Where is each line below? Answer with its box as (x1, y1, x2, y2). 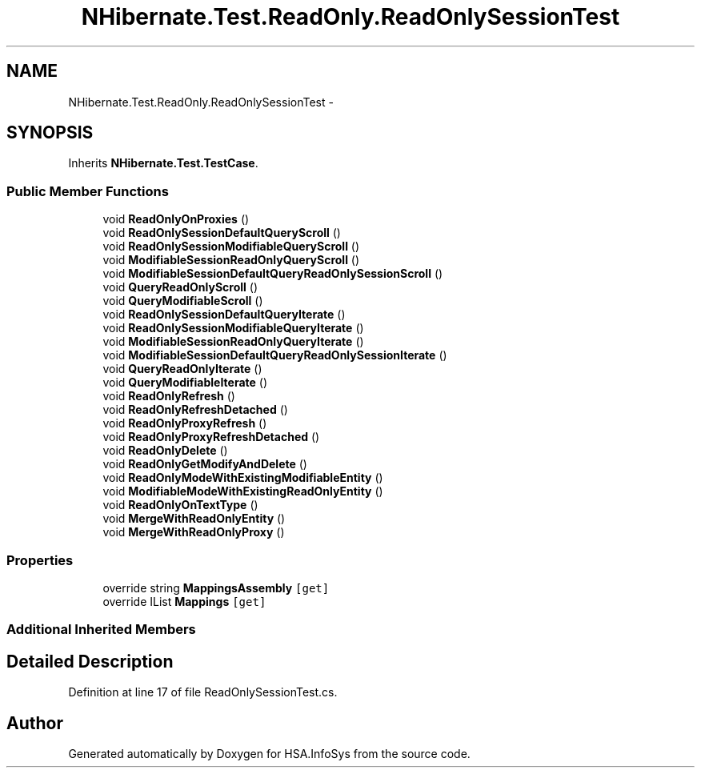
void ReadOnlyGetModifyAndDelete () (102, 457, 307, 471)
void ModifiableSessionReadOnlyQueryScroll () (102, 253, 360, 267)
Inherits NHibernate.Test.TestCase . (68, 156, 258, 170)
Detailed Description (6, 651, 174, 672)
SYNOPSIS (6, 122, 94, 143)
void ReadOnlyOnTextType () (102, 498, 258, 512)
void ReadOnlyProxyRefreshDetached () (102, 430, 320, 444)
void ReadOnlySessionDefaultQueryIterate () (102, 307, 346, 322)
